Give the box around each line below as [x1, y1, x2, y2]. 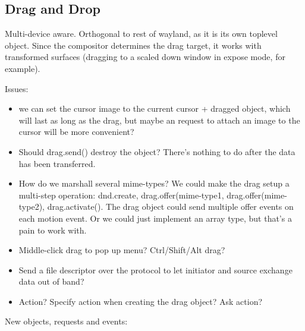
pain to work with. [18, 223, 87, 236]
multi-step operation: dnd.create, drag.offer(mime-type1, [18, 188, 224, 201]
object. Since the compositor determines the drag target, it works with [5, 39, 262, 51]
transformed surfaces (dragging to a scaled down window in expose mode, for [5, 51, 285, 63]
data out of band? [18, 275, 84, 288]
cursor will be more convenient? [18, 125, 134, 138]
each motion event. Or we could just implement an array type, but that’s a [18, 212, 292, 224]
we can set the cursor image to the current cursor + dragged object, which [18, 102, 291, 115]
